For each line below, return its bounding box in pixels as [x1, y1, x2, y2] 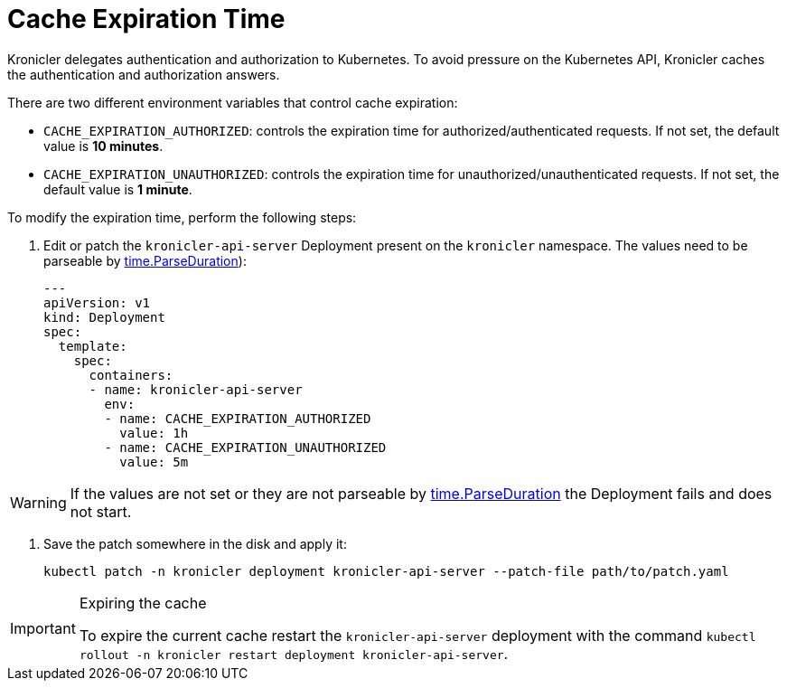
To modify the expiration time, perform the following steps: [7, 209, 357, 225]
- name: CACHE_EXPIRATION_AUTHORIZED [104, 410, 371, 426]
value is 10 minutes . [43, 137, 164, 154]
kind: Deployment [43, 309, 165, 325]
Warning [10, 493, 67, 512]
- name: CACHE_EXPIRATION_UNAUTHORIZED [104, 439, 387, 455]
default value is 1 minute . [43, 181, 192, 197]
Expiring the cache [79, 593, 207, 612]
